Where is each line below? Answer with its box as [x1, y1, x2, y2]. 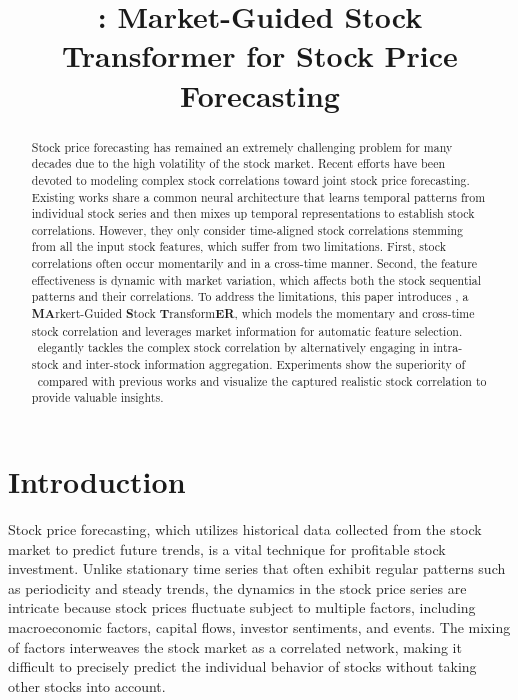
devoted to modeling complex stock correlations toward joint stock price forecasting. [31, 171, 470, 188]
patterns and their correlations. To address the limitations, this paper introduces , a [31, 288, 469, 305]
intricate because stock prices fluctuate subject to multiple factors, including [8, 597, 476, 618]
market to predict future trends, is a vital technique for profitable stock [8, 538, 446, 559]
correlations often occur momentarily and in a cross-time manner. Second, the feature [31, 255, 478, 272]
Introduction [8, 461, 186, 502]
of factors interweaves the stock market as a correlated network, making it [8, 636, 462, 657]
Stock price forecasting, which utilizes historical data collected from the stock [8, 518, 482, 539]
